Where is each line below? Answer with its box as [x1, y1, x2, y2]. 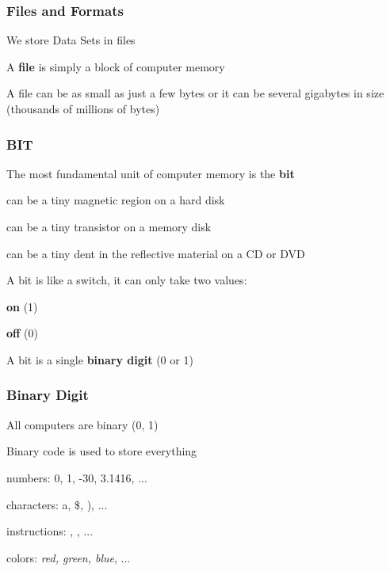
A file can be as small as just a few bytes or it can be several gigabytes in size [6, 85, 384, 101]
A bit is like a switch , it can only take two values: [6, 272, 247, 288]
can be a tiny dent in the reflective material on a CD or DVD [6, 245, 305, 261]
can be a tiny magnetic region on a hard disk [6, 192, 225, 208]
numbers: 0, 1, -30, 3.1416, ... [6, 469, 147, 485]
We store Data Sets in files [6, 32, 136, 48]
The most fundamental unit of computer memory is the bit [6, 165, 295, 181]
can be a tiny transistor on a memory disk [6, 219, 212, 234]
